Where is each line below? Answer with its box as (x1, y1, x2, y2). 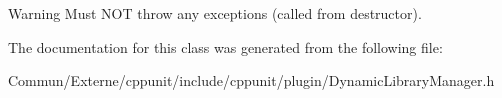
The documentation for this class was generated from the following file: (8, 36, 443, 57)
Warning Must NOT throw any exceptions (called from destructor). (8, 3, 422, 23)
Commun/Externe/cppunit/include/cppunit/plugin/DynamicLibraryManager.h (8, 70, 495, 91)
